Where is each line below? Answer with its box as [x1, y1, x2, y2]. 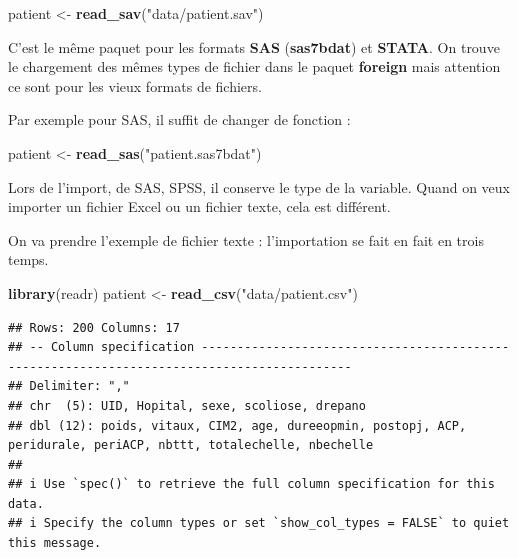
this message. [8, 536, 102, 551]
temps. [8, 249, 49, 270]
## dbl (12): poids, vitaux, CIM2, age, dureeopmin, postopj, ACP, [8, 418, 467, 433]
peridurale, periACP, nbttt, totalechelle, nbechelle [8, 438, 374, 453]
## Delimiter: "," [8, 379, 130, 394]
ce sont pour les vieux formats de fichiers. [8, 75, 262, 96]
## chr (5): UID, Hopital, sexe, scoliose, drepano [8, 398, 366, 413]
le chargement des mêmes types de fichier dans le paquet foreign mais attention [8, 56, 501, 77]
